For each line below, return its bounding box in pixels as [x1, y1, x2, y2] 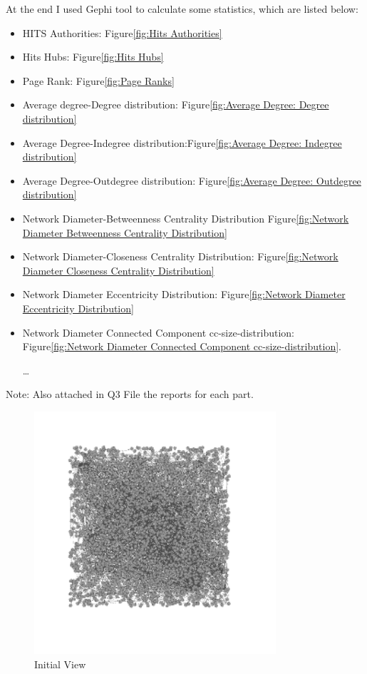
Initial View [34, 656, 86, 671]
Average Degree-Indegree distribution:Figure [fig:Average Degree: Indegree [22, 135, 342, 150]
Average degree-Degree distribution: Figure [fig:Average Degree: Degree [22, 97, 329, 112]
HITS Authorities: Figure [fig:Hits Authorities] [22, 25, 222, 40]
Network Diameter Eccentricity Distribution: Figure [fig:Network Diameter [22, 287, 346, 302]
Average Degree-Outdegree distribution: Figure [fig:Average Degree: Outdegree [22, 173, 361, 188]
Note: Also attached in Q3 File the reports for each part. [6, 387, 254, 402]
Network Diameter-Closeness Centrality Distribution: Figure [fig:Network [22, 249, 338, 264]
